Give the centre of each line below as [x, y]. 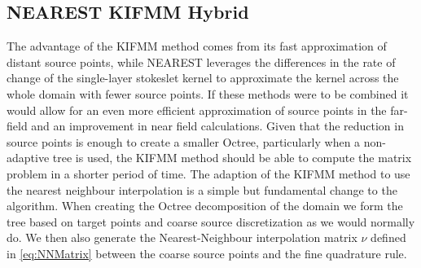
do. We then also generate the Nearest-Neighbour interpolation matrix [182, 237]
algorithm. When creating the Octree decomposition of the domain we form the [205, 206]
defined [388, 237]
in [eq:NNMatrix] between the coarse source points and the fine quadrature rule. [207, 253]
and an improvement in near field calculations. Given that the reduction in [217, 126]
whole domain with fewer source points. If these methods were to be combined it [208, 93]
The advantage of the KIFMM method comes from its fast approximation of [197, 46]
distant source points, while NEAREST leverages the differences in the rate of [201, 62]
